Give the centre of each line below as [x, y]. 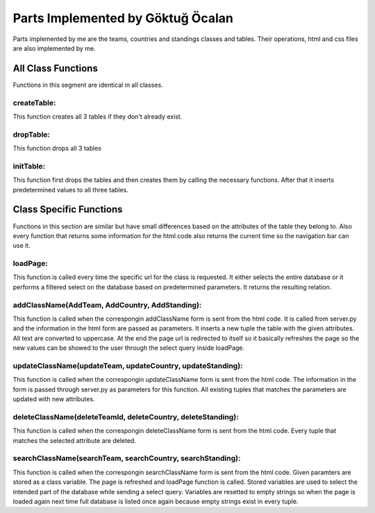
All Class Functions [56, 68]
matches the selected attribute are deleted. [75, 440]
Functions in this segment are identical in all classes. [88, 85]
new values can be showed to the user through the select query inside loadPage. [129, 348]
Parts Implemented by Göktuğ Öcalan [123, 18]
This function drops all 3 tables [57, 149]
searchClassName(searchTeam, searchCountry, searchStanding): [127, 458]
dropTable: [31, 134]
